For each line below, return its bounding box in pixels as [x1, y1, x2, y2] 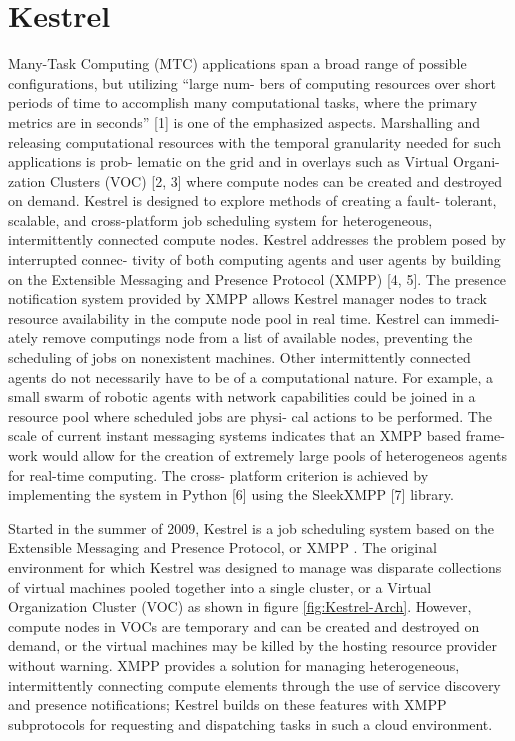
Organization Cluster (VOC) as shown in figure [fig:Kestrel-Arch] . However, [8, 596, 472, 617]
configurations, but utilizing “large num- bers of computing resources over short [8, 72, 496, 93]
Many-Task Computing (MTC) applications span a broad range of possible [8, 53, 467, 74]
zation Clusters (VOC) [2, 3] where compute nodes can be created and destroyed [8, 170, 502, 191]
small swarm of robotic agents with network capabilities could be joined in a [8, 386, 476, 407]
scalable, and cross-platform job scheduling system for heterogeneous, [8, 209, 433, 230]
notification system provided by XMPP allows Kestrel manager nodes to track [8, 288, 487, 309]
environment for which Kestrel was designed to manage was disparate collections [8, 556, 502, 577]
